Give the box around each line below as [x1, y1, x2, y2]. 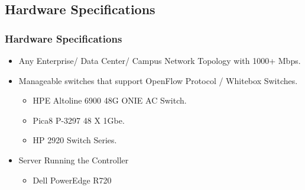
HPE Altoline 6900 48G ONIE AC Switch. [33, 94, 187, 107]
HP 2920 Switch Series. [33, 134, 117, 146]
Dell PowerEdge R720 [33, 173, 112, 186]
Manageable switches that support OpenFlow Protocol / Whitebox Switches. [18, 74, 298, 86]
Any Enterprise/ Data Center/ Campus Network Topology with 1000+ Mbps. [18, 54, 301, 66]
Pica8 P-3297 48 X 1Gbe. [33, 114, 125, 126]
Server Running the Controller [18, 153, 129, 166]
